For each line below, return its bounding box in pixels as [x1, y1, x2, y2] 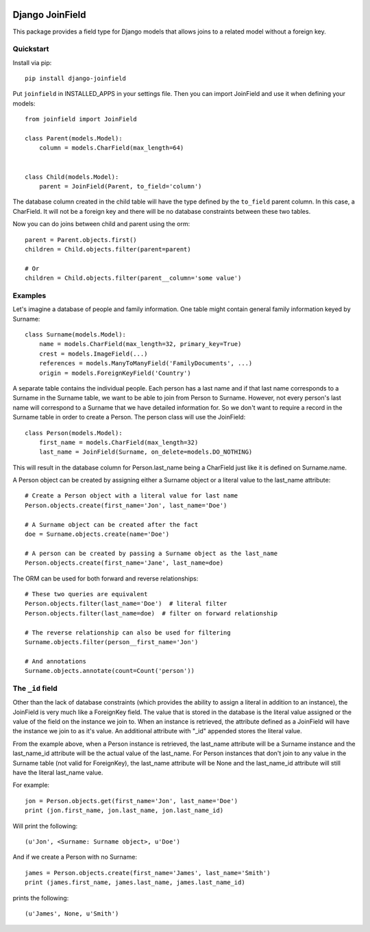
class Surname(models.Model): [25, 331, 127, 339]
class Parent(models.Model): [25, 134, 123, 142]
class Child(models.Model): [25, 173, 119, 181]
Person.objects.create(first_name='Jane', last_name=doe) [25, 559, 224, 567]
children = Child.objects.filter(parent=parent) [25, 245, 191, 253]
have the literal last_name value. [12, 768, 103, 776]
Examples [12, 291, 47, 300]
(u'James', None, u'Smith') [25, 909, 119, 918]
